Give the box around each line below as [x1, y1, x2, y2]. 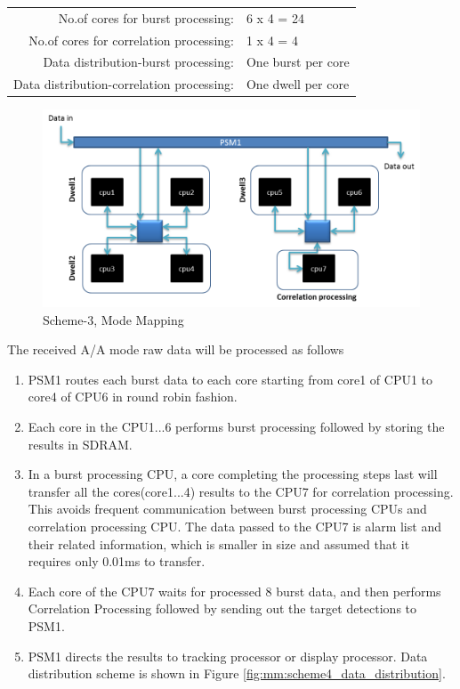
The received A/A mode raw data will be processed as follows [7, 340, 344, 359]
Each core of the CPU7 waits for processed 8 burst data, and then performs [28, 581, 441, 600]
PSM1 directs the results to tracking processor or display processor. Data [28, 646, 428, 665]
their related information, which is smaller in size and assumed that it [28, 534, 410, 553]
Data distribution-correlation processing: [13, 75, 234, 93]
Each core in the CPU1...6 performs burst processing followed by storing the [28, 417, 445, 435]
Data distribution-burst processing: [43, 53, 234, 71]
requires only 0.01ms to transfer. [28, 552, 206, 571]
